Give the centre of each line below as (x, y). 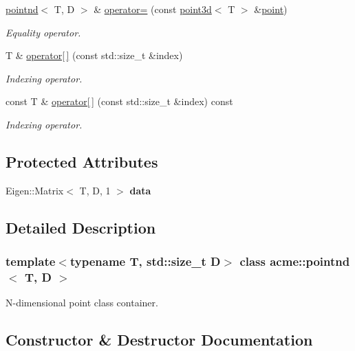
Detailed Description (81, 227)
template (31, 261)
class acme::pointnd (295, 261)
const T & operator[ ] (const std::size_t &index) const (119, 101)
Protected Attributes (82, 161)
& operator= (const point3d (153, 9)
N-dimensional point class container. (82, 303)
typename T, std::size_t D (145, 261)
